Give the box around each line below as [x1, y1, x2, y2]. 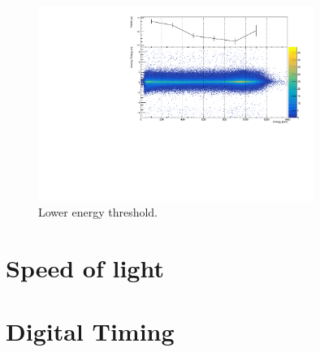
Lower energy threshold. [38, 204, 158, 221]
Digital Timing [6, 315, 175, 348]
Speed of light [6, 251, 164, 285]
